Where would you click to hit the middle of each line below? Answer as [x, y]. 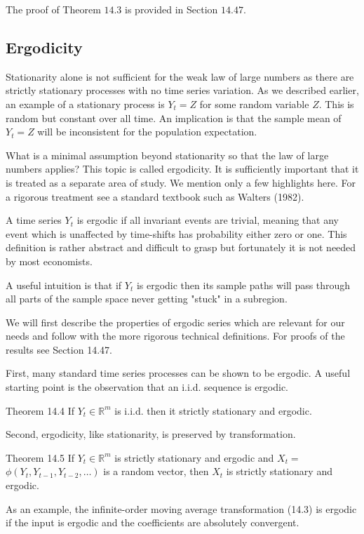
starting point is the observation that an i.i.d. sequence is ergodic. [147, 387]
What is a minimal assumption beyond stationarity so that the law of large [167, 155]
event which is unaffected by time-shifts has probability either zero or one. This [176, 233]
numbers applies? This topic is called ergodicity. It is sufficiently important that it [182, 169]
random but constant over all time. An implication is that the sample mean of [174, 118]
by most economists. [49, 261]
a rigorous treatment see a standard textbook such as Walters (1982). [155, 196]
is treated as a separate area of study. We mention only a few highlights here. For [181, 182]
